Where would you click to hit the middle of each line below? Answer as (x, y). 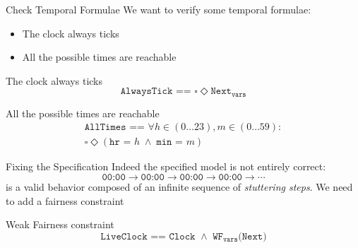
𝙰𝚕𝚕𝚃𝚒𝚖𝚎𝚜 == (114, 128)
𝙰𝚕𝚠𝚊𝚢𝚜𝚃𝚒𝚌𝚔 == (156, 91)
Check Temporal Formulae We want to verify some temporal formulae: (159, 9)
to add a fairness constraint (65, 200)
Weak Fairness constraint (60, 224)
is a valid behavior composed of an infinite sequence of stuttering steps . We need (179, 187)
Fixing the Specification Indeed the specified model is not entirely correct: (166, 166)
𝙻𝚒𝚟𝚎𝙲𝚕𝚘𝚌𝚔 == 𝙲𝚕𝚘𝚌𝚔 (148, 236)
